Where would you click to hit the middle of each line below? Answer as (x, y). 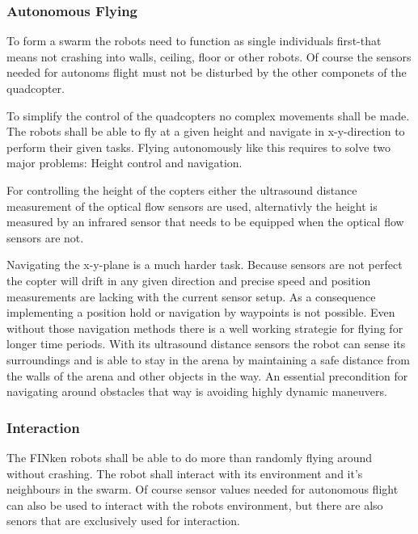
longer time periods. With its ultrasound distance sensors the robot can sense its (206, 344)
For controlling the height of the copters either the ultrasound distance (182, 189)
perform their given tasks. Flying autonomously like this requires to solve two (198, 147)
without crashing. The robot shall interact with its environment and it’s (185, 473)
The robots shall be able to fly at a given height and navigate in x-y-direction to (206, 131)
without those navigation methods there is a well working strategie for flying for (205, 328)
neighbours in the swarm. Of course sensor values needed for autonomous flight (203, 489)
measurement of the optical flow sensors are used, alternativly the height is (192, 206)
